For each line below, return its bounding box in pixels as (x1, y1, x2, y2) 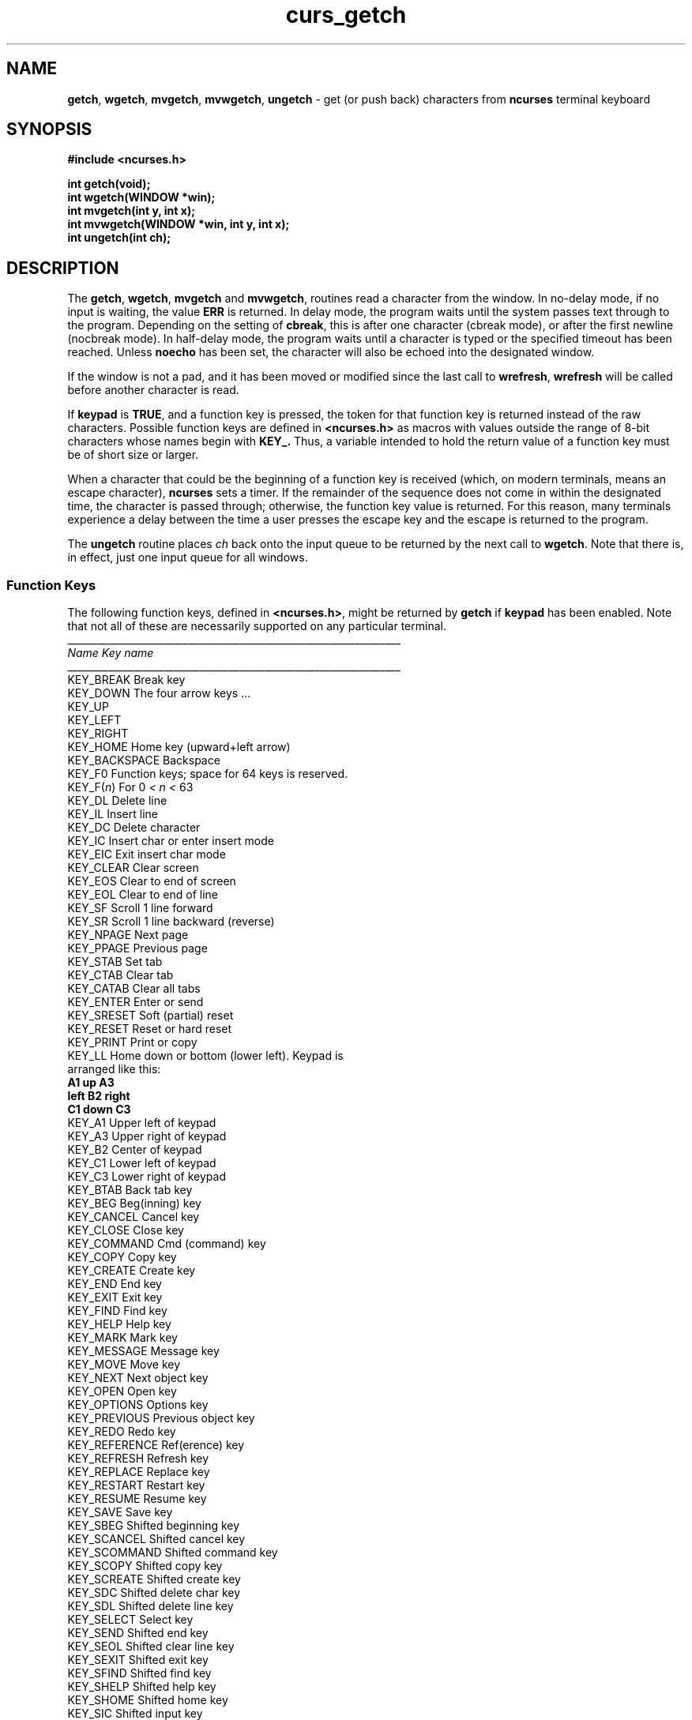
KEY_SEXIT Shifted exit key (67, 1653, 209, 1667)
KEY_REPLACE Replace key (67, 1465, 210, 1479)
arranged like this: (67, 1062, 161, 1076)
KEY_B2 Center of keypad (67, 1143, 202, 1157)
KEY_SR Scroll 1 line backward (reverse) (67, 914, 275, 929)
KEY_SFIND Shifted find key (67, 1666, 212, 1681)
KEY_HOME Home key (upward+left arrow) (67, 740, 291, 754)
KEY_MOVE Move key (67, 1358, 181, 1372)
